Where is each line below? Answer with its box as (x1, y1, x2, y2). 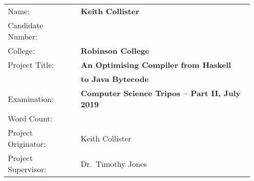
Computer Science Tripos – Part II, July (81, 87, 241, 99)
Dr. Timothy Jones (81, 158, 147, 169)
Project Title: (8, 59, 54, 70)
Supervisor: (8, 163, 46, 175)
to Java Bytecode (81, 73, 149, 84)
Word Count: (8, 113, 53, 124)
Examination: (8, 93, 54, 104)
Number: (8, 31, 38, 42)
